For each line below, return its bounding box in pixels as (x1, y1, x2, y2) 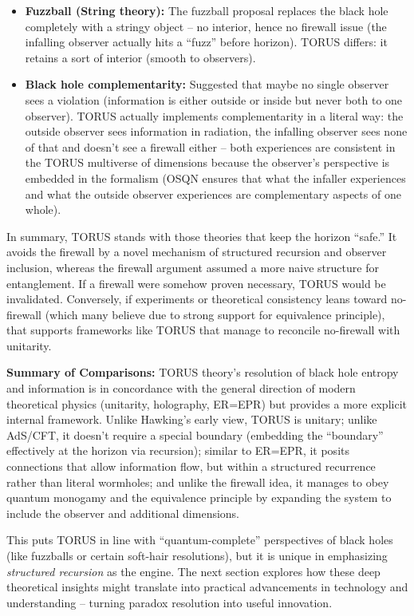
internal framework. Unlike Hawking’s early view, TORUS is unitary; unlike (6, 411, 377, 428)
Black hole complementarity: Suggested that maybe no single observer (25, 76, 389, 93)
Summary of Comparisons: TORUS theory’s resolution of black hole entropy (6, 364, 399, 381)
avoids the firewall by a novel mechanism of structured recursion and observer (6, 243, 387, 260)
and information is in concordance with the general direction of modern (6, 380, 356, 397)
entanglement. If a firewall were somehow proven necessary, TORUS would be (6, 274, 386, 291)
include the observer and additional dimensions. (6, 504, 240, 521)
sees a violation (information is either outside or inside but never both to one (25, 91, 403, 108)
